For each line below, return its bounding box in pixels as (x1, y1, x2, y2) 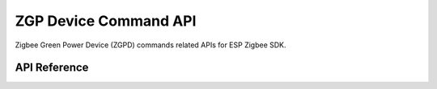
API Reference (15, 61, 89, 75)
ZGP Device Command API (15, 12, 197, 30)
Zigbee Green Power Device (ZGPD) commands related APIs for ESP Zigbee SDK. (15, 40, 286, 50)
